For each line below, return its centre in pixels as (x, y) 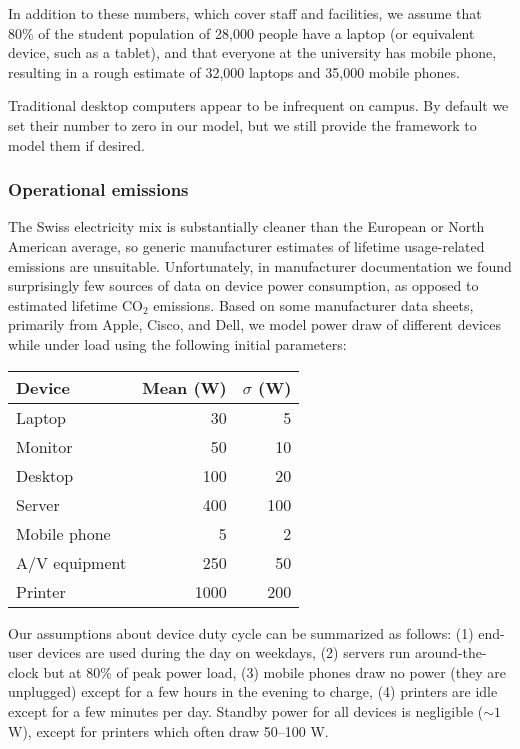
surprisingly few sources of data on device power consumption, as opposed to (243, 285)
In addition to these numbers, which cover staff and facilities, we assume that (245, 13)
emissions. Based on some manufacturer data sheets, (313, 304)
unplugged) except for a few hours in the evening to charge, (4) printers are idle (253, 691)
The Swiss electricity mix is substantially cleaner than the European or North (246, 226)
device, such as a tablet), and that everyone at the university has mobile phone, (252, 52)
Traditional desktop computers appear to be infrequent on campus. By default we (258, 105)
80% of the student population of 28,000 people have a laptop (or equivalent (241, 32)
